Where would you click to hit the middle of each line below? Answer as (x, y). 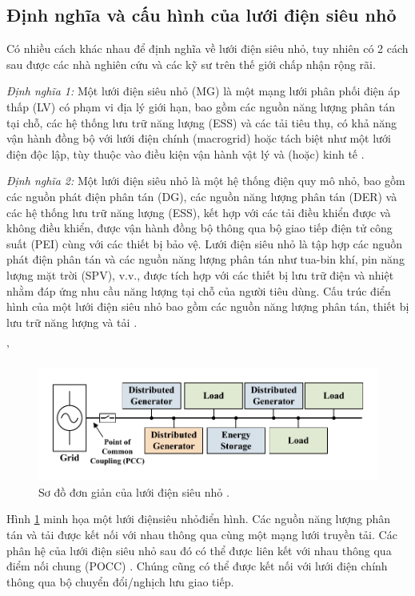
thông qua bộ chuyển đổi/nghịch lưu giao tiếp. (120, 581)
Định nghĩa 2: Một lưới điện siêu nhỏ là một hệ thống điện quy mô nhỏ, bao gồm (206, 181)
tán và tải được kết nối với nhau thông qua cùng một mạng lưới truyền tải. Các (202, 534)
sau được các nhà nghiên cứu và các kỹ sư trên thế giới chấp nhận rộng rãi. (191, 64)
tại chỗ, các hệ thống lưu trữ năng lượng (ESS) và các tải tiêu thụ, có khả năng (202, 122)
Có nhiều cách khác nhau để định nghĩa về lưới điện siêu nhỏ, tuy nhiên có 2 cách (207, 48)
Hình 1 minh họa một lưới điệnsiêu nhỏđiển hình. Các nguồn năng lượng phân (199, 519)
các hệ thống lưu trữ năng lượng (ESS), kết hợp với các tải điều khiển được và (199, 212)
